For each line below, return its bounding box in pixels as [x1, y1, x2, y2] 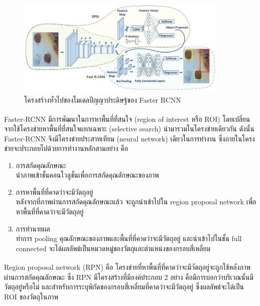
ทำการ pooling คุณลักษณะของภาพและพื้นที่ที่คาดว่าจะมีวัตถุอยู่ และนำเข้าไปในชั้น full [16, 233, 242, 244]
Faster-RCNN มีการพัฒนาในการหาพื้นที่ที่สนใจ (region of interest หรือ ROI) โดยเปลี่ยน [4, 113, 250, 124]
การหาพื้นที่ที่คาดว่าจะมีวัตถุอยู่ [16, 186, 93, 197]
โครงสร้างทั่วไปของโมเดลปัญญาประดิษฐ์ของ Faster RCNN [24, 95, 181, 105]
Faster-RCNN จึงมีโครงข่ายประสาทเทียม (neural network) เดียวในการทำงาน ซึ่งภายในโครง [4, 133, 255, 143]
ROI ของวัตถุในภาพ [4, 291, 58, 301]
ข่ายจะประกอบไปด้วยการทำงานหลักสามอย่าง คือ [4, 143, 128, 154]
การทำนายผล [16, 223, 50, 234]
